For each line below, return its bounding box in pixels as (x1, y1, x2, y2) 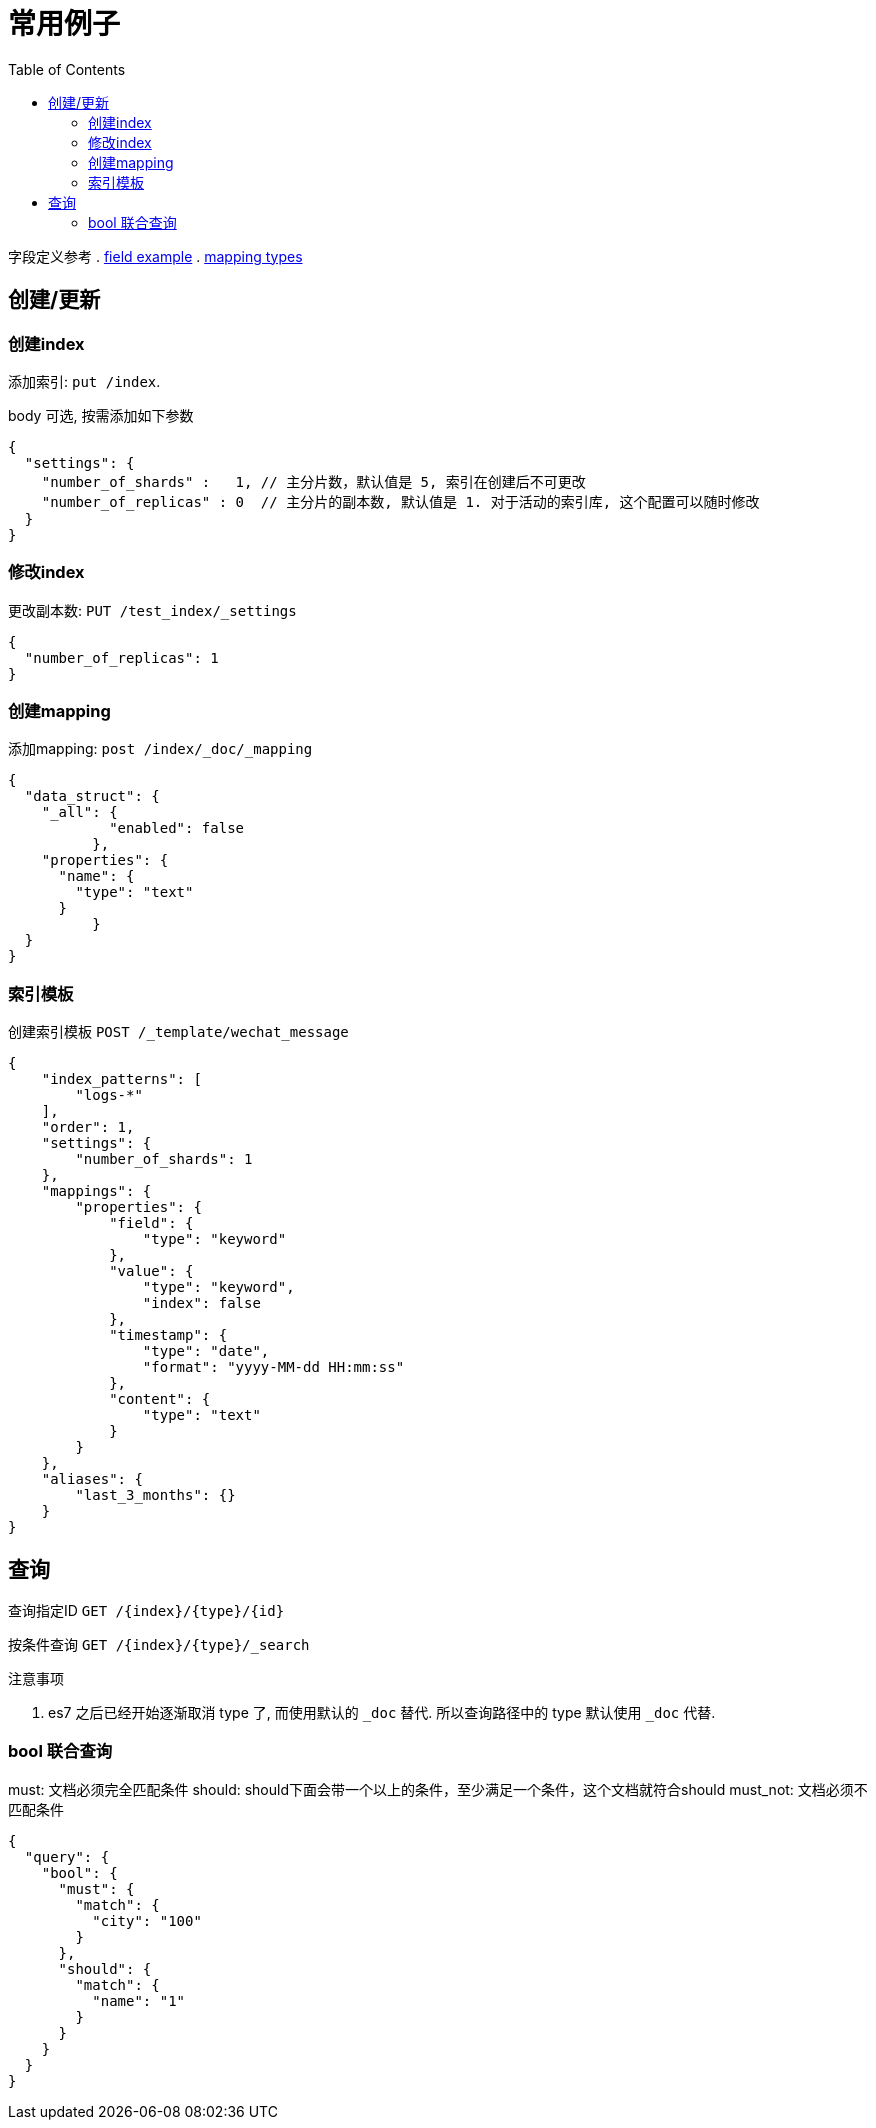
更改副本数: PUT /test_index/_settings (8, 601, 297, 619)
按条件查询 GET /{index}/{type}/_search (8, 1636, 310, 1654)
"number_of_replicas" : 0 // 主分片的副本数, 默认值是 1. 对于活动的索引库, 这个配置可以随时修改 (41, 493, 760, 510)
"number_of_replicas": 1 (24, 649, 219, 666)
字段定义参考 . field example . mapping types (8, 247, 303, 265)
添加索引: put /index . (8, 372, 161, 390)
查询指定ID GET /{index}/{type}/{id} (8, 1602, 285, 1620)
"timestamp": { (109, 1327, 228, 1344)
